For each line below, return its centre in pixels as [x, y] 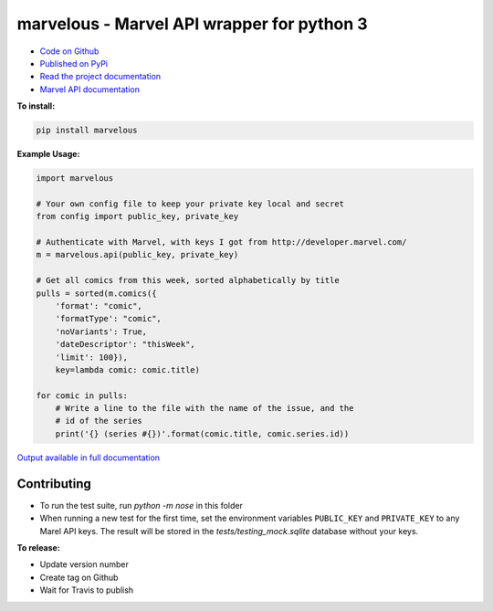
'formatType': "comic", [108, 319]
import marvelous [75, 179]
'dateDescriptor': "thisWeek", [125, 344]
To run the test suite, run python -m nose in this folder [142, 505]
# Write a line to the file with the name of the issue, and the [205, 408]
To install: [36, 106]
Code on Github [69, 51]
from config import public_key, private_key [137, 216]
